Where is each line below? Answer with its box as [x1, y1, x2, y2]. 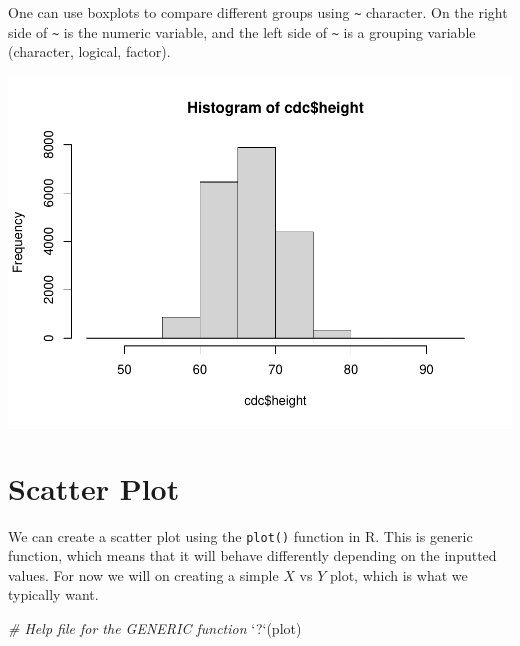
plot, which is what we [329, 564, 468, 585]
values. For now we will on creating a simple [8, 564, 279, 585]
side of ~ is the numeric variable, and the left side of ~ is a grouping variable [8, 21, 476, 42]
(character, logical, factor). [8, 41, 171, 62]
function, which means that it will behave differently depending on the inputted [8, 545, 497, 566]
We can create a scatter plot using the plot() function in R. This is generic [8, 525, 473, 546]
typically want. [8, 584, 99, 605]
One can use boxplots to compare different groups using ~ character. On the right [8, 2, 508, 22]
